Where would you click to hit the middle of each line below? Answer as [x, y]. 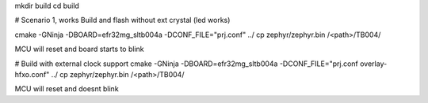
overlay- [373, 64]
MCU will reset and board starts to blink [79, 49]
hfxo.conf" [32, 74]
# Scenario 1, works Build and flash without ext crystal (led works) [122, 20]
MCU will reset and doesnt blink [67, 89]
